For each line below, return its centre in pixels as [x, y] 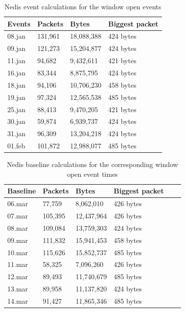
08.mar [18, 228]
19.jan [16, 97]
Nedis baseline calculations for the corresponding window [92, 164]
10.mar [18, 252]
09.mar [18, 240]
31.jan [16, 133]
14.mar [18, 300]
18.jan [16, 84]
